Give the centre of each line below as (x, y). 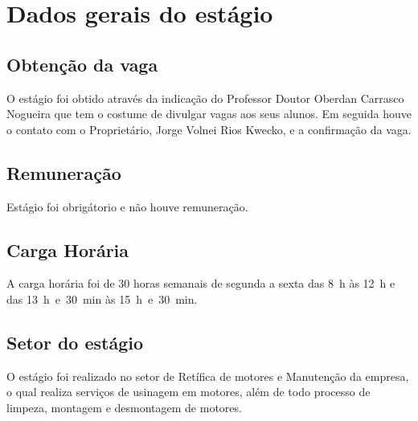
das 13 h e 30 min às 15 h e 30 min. (102, 298)
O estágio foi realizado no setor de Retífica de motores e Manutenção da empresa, (208, 376)
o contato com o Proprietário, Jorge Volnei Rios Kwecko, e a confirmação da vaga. (209, 129)
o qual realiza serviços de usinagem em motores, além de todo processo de (189, 392)
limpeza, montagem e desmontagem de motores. (124, 407)
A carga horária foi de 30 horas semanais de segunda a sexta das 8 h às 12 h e (201, 283)
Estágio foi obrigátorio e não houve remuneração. (127, 206)
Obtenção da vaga (82, 64)
